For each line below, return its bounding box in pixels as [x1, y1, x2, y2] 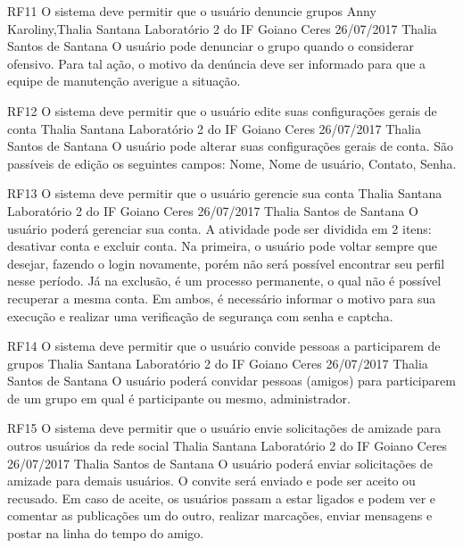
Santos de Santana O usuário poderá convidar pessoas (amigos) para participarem [7, 371, 456, 390]
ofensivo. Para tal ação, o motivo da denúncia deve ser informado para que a [7, 54, 426, 72]
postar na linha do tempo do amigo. [7, 524, 204, 543]
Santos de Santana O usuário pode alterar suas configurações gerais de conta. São [7, 137, 454, 155]
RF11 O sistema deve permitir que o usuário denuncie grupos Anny [7, 2, 376, 20]
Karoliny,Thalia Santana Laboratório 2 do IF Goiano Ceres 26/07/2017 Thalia [7, 19, 437, 37]
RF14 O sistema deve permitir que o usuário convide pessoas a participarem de [7, 336, 441, 355]
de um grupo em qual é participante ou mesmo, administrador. [7, 388, 351, 407]
